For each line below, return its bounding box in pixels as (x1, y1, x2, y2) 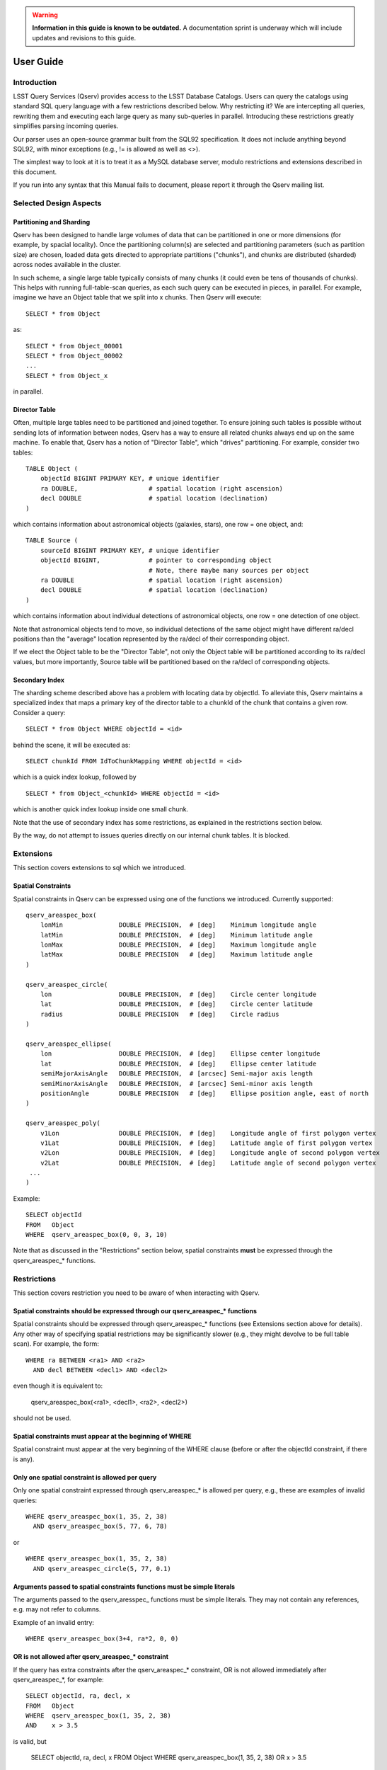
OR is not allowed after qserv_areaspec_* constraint (13, 1652, 169, 1661)
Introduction (13, 77, 57, 87)
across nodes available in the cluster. (13, 261, 122, 269)
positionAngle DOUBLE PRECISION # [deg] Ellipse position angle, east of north (40, 1089, 369, 1097)
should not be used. (13, 1414, 71, 1422)
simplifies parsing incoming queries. (13, 122, 119, 130)
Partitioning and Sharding (13, 217, 91, 226)
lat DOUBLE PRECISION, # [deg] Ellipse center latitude (40, 1059, 317, 1068)
